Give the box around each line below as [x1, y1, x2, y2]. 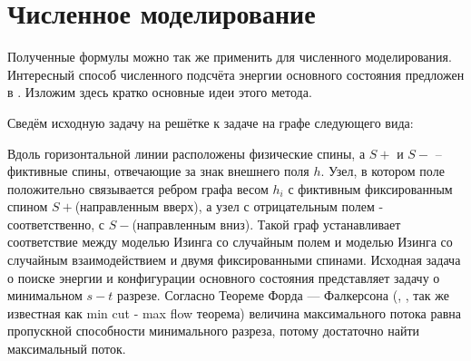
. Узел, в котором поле [320, 161, 445, 180]
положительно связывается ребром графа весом [7, 179, 269, 198]
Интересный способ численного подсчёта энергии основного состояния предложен [7, 64, 465, 83]
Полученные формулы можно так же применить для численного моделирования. [7, 47, 452, 66]
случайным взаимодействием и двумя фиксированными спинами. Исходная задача [7, 250, 461, 269]
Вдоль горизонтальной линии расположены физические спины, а [7, 143, 366, 162]
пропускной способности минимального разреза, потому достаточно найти [7, 321, 420, 340]
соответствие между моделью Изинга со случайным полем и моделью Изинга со [7, 232, 453, 251]
